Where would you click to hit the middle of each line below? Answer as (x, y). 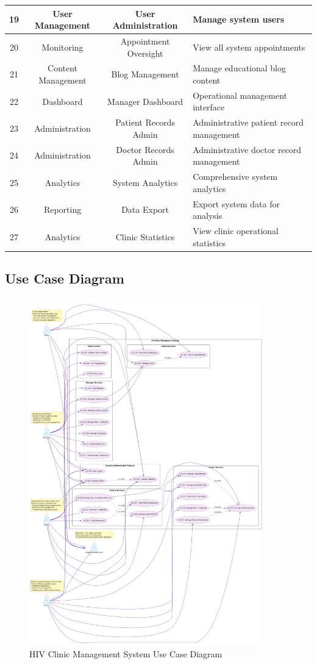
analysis (208, 216)
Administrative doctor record (247, 149)
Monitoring (62, 47)
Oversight (145, 53)
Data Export (145, 209)
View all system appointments (249, 47)
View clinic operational (236, 230)
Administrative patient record (248, 122)
